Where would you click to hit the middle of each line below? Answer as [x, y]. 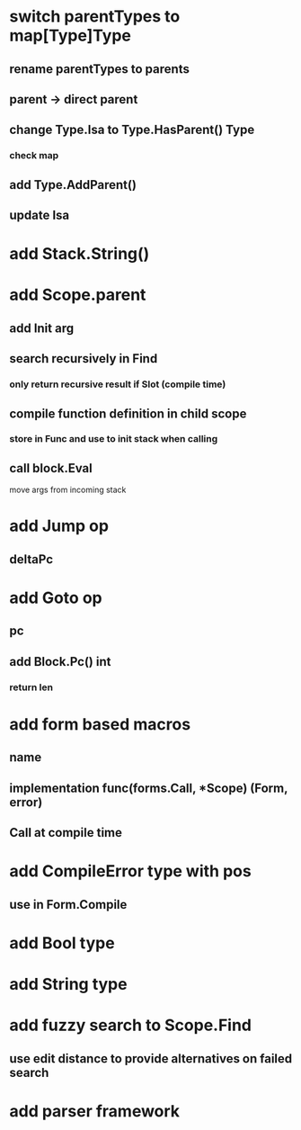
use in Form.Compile [68, 905]
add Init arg [42, 328]
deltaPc [31, 559]
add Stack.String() [80, 254]
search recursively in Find [84, 359]
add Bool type [62, 943]
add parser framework [95, 1111]
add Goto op [56, 598]
